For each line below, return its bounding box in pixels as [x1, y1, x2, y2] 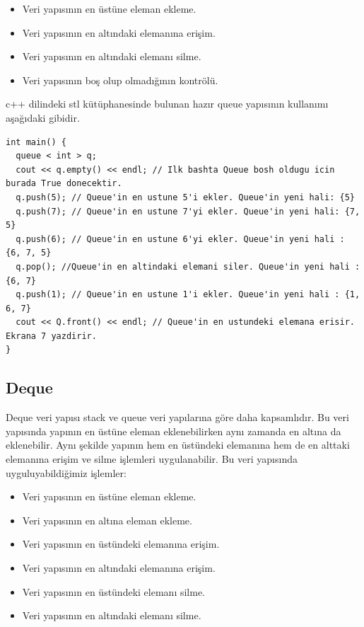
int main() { [6, 137, 66, 147]
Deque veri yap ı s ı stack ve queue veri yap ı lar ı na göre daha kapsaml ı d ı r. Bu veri [6, 410, 349, 425]
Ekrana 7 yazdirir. [6, 330, 97, 341]
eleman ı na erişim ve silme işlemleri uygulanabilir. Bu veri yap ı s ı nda [6, 451, 298, 466]
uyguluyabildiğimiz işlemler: [6, 465, 127, 480]
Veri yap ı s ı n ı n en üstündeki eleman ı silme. [22, 584, 206, 599]
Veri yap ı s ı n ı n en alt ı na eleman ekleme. [22, 512, 192, 527]
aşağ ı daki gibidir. [6, 110, 80, 125]
